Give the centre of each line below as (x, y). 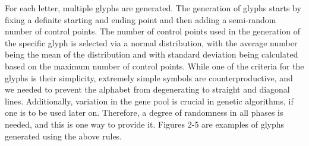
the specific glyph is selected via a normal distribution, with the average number (151, 42)
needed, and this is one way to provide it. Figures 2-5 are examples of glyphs (145, 124)
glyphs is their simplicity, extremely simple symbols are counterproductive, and (149, 77)
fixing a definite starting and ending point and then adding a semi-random (141, 19)
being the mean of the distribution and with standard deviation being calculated (152, 54)
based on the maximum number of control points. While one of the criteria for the (154, 66)
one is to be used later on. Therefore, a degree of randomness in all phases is (144, 112)
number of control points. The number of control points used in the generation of (153, 31)
